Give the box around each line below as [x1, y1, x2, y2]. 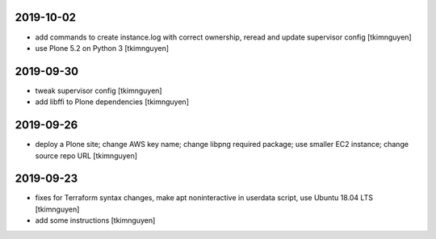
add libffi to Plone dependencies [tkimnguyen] [35, 97, 190, 107]
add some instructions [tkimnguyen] [35, 216, 156, 225]
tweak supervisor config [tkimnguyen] [35, 86, 162, 95]
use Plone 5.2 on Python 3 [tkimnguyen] [35, 43, 170, 52]
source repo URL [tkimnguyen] [35, 150, 137, 161]
